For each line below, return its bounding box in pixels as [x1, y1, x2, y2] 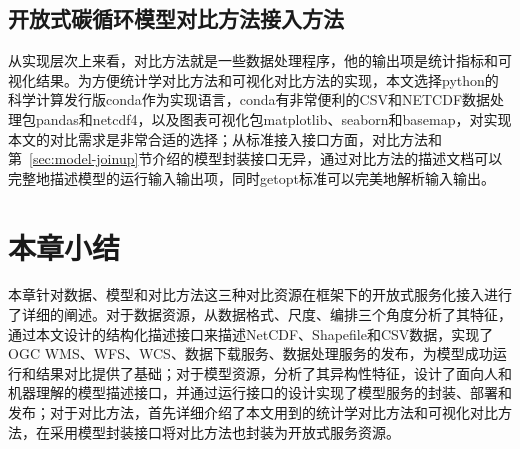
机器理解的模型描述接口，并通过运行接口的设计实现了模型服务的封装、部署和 [8, 382, 512, 403]
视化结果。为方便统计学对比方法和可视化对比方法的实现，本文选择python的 [8, 69, 499, 90]
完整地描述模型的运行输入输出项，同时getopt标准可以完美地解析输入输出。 [8, 167, 495, 188]
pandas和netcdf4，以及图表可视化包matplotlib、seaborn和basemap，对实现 [35, 108, 512, 129]
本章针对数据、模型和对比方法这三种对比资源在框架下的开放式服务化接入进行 [8, 284, 512, 305]
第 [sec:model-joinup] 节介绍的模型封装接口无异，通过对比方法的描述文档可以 [8, 148, 503, 169]
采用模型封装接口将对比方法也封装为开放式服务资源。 [49, 421, 400, 442]
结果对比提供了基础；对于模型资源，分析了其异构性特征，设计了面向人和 [35, 362, 512, 383]
